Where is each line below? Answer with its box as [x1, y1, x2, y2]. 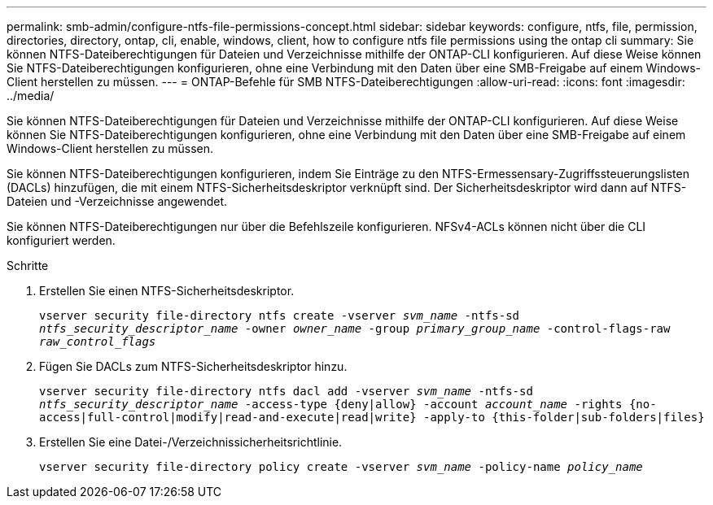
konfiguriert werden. [7, 233, 116, 247]
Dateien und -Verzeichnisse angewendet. [7, 194, 228, 208]
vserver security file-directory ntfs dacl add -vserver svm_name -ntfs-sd [39, 385, 533, 398]
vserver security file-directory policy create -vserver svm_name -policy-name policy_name [39, 460, 643, 473]
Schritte [7, 259, 49, 272]
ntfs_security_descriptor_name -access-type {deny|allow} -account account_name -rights [39, 398, 623, 411]
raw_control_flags [39, 335, 156, 348]
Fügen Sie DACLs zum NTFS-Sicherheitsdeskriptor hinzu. [39, 359, 348, 373]
